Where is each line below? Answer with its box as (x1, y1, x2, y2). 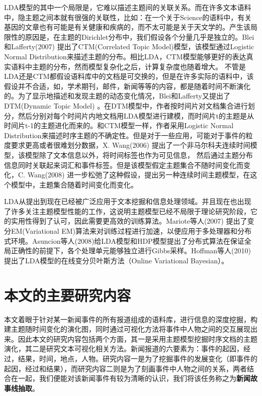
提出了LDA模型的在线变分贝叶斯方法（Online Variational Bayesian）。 (4, 255, 228, 265)
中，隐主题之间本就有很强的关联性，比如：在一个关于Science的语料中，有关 (4, 12, 252, 22)
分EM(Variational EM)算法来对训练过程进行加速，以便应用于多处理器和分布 (4, 226, 252, 236)
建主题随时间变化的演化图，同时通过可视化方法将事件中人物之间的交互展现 (4, 324, 250, 334)
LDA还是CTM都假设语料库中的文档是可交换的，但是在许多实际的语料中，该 (4, 71, 254, 81)
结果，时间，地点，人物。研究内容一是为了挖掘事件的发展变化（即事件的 (18, 353, 257, 363)
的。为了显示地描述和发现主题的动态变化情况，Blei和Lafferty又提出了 (4, 90, 230, 101)
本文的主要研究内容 (4, 284, 131, 305)
